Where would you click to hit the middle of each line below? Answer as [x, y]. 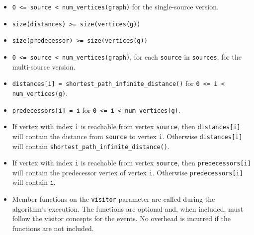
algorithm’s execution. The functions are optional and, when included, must [128, 208]
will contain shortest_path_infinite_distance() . [91, 146]
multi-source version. [44, 66]
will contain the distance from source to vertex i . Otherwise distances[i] [127, 136]
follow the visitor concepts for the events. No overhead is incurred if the [121, 218]
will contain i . [34, 182]
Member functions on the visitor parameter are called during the [114, 199]
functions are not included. [53, 228]
